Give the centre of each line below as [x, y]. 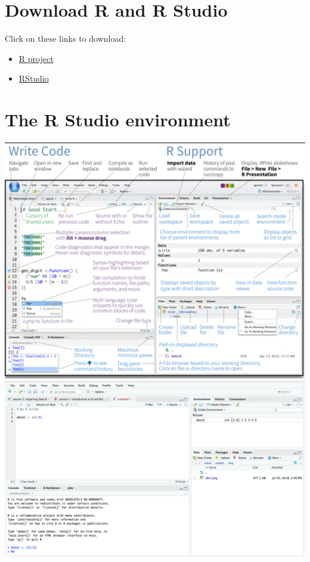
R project [36, 58]
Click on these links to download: [66, 38]
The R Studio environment [118, 119]
